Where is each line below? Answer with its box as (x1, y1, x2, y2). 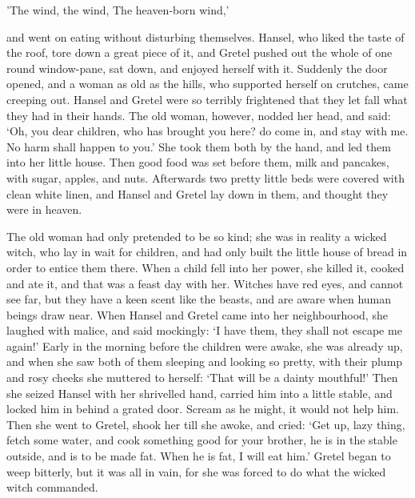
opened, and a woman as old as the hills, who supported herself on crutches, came (6, 75, 409, 92)
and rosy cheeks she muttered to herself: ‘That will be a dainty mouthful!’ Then (6, 369, 398, 386)
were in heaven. (6, 201, 82, 218)
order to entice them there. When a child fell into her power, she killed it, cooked (6, 259, 405, 275)
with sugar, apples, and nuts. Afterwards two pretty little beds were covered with (6, 169, 405, 186)
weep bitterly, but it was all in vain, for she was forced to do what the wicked (6, 463, 386, 480)
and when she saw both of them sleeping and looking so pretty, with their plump (6, 353, 403, 370)
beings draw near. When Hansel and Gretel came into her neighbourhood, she (6, 306, 388, 323)
